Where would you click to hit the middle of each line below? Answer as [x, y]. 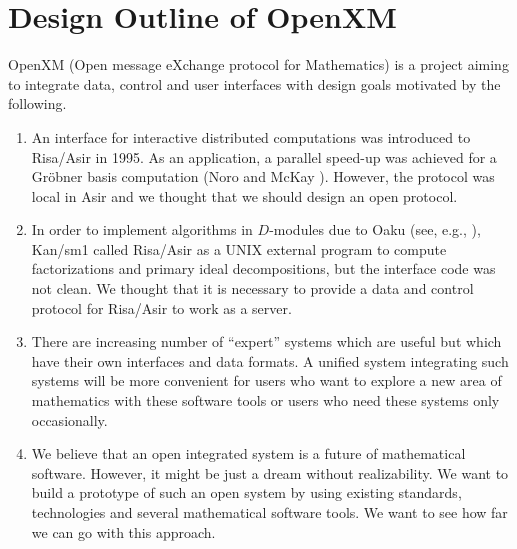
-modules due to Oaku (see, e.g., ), [375, 229]
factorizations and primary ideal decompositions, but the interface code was [263, 268]
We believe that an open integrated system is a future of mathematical [248, 453]
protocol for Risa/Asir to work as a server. [161, 307]
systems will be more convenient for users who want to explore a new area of [266, 380]
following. [37, 103]
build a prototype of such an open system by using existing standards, [246, 492]
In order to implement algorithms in [142, 229]
